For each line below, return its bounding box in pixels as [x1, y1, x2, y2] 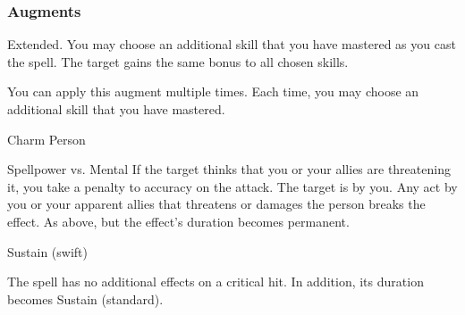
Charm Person [7, 129, 86, 148]
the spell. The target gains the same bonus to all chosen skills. [7, 52, 349, 70]
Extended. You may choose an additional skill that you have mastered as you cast [7, 35, 456, 54]
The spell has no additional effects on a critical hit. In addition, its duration [7, 272, 424, 291]
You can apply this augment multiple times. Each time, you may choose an [7, 82, 419, 101]
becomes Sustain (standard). [7, 289, 164, 308]
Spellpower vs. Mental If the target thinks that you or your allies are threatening [7, 160, 451, 178]
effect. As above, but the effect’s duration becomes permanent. [7, 211, 350, 230]
